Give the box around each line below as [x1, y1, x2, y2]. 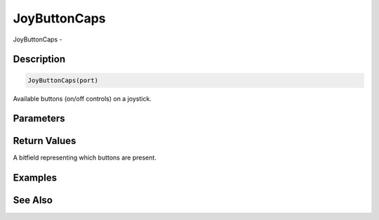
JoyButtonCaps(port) [27, 76, 98, 84]
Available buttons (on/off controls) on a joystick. [13, 94, 152, 103]
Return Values [13, 135, 77, 147]
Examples [13, 172, 58, 184]
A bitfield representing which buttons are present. [13, 153, 157, 162]
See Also [13, 194, 53, 207]
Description [13, 53, 66, 65]
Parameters [13, 112, 65, 124]
